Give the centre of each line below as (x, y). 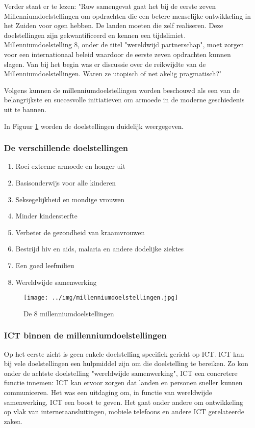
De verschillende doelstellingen (66, 148)
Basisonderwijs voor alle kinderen (66, 182)
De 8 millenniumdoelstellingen (69, 313)
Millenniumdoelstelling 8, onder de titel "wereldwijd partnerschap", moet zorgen (124, 45)
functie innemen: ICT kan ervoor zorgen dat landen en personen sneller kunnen (123, 382)
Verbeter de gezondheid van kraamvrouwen (80, 232)
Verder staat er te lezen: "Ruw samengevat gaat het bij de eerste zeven (110, 6)
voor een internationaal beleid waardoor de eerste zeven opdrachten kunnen (117, 54)
